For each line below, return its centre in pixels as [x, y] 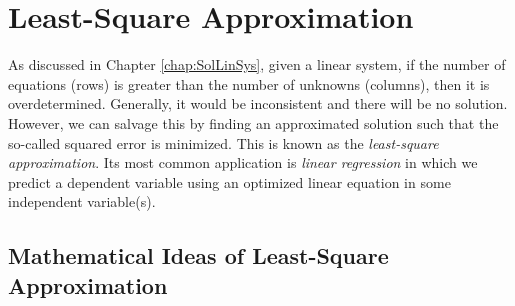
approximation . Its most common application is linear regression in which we [243, 162]
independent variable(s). [82, 201]
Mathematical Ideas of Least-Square [198, 255]
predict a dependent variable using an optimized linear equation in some [229, 181]
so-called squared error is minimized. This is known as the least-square [223, 142]
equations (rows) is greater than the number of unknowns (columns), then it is [249, 83]
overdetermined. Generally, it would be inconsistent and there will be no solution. [258, 103]
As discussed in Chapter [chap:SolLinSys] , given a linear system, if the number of [257, 64]
